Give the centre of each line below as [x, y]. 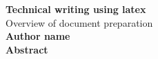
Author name [38, 36]
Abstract [27, 49]
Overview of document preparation [79, 22]
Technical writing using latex [76, 9]
